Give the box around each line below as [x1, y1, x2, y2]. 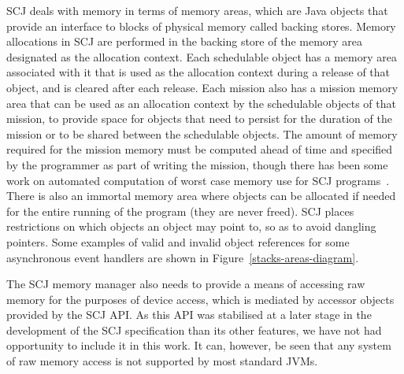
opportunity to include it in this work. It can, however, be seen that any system [6, 337, 391, 354]
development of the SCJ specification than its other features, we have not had [6, 321, 382, 338]
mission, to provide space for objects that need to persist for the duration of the [6, 110, 392, 127]
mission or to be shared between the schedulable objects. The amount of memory [6, 125, 398, 142]
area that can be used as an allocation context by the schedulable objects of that [6, 94, 396, 111]
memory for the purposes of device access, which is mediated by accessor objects [6, 291, 395, 307]
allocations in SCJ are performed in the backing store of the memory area [6, 33, 363, 50]
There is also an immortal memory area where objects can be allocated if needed [6, 187, 396, 204]
